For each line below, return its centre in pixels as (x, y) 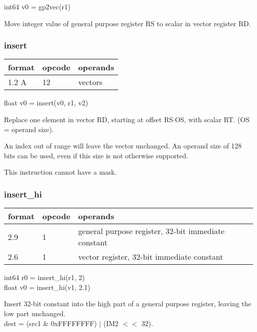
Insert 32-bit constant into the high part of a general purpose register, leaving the (128, 304)
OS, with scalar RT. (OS (212, 119)
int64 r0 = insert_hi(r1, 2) (44, 277)
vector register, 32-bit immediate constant (151, 257)
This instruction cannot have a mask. (61, 172)
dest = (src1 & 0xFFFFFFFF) (51, 323)
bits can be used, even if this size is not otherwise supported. (96, 155)
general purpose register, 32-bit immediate (151, 231)
